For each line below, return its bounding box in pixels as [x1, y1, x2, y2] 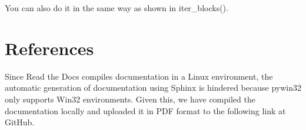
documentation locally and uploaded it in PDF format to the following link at [5, 104, 286, 117]
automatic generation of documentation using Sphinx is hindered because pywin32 [5, 81, 301, 94]
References [5, 36, 94, 60]
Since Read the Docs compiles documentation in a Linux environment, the [5, 70, 273, 82]
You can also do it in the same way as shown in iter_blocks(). [5, 2, 228, 13]
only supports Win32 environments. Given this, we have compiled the [5, 93, 255, 105]
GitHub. [5, 116, 35, 128]
